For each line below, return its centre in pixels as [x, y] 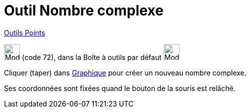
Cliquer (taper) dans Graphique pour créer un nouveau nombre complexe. [125, 72]
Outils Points [25, 32]
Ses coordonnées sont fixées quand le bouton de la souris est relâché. [120, 88]
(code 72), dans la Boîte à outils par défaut [92, 57]
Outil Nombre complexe [84, 10]
